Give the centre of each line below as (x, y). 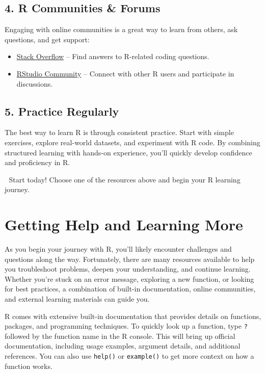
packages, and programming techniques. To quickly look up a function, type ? (126, 326)
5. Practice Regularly (62, 111)
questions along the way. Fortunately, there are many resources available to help (130, 259)
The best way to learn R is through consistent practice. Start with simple (119, 132)
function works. (29, 366)
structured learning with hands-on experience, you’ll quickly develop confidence (128, 152)
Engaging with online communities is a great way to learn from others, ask (121, 29)
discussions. (35, 83)
